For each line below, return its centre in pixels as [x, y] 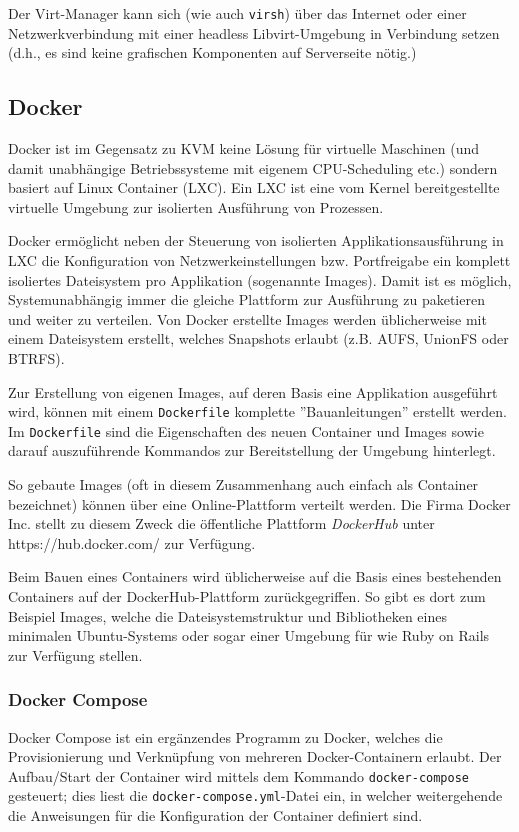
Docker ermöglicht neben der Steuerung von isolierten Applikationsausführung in [256, 240]
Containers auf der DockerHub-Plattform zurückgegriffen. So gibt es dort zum [247, 596]
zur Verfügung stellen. [75, 654]
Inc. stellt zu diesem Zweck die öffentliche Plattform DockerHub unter [221, 523]
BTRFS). [36, 357]
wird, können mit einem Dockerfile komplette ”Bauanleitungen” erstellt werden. [257, 411]
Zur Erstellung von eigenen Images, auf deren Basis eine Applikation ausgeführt [253, 391]
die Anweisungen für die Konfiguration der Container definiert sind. [215, 815]
